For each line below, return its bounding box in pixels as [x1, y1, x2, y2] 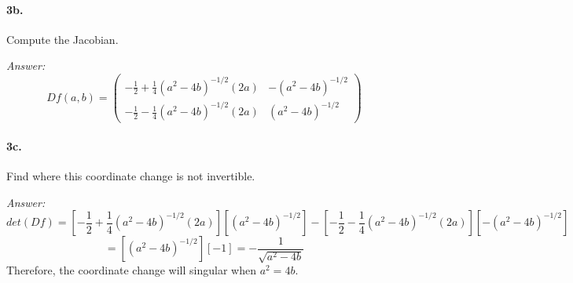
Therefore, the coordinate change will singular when [6, 262, 256, 278]
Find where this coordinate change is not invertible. [6, 167, 255, 183]
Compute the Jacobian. [6, 31, 119, 47]
